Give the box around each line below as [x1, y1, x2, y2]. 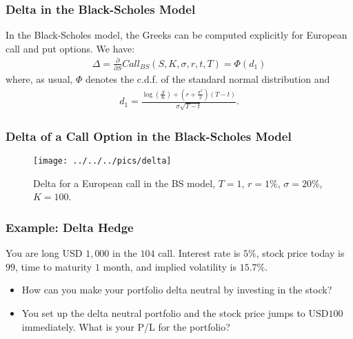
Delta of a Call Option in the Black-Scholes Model [6, 127, 292, 144]
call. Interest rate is [158, 246, 241, 260]
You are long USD [6, 246, 83, 260]
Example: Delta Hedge [6, 218, 134, 235]
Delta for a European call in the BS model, [33, 175, 215, 190]
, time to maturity [15, 259, 92, 273]
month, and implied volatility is [103, 259, 236, 273]
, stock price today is [256, 246, 345, 260]
